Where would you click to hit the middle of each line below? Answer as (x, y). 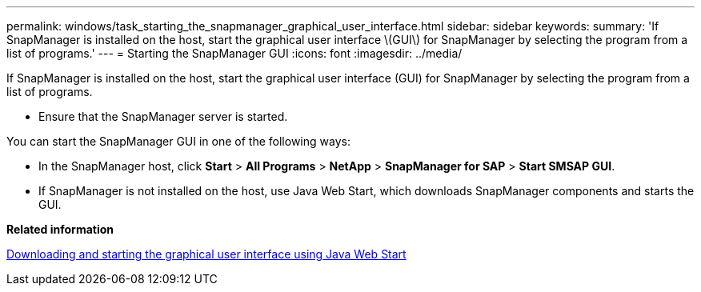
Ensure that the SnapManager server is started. (163, 116)
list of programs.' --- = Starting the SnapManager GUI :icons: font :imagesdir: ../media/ (234, 53)
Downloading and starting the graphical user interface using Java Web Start (206, 254)
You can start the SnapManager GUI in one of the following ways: (178, 141)
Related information (60, 229)
